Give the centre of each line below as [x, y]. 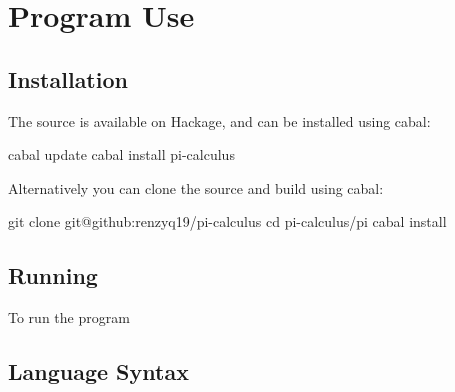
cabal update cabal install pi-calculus [121, 154]
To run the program [69, 317]
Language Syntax [98, 371]
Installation [68, 78]
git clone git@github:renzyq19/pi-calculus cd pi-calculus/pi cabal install [227, 221]
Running [53, 275]
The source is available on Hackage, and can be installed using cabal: [219, 120]
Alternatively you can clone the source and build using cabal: [196, 187]
